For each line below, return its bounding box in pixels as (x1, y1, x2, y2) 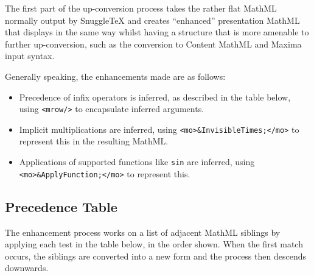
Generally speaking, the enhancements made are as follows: (5, 69, 226, 82)
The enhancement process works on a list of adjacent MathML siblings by (5, 225, 281, 238)
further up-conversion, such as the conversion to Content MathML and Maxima (5, 37, 302, 50)
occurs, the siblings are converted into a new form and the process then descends (5, 249, 306, 262)
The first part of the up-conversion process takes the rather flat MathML (5, 2, 277, 14)
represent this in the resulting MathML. (19, 135, 169, 147)
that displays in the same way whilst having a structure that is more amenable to (5, 26, 309, 38)
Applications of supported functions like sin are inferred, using (19, 155, 255, 168)
